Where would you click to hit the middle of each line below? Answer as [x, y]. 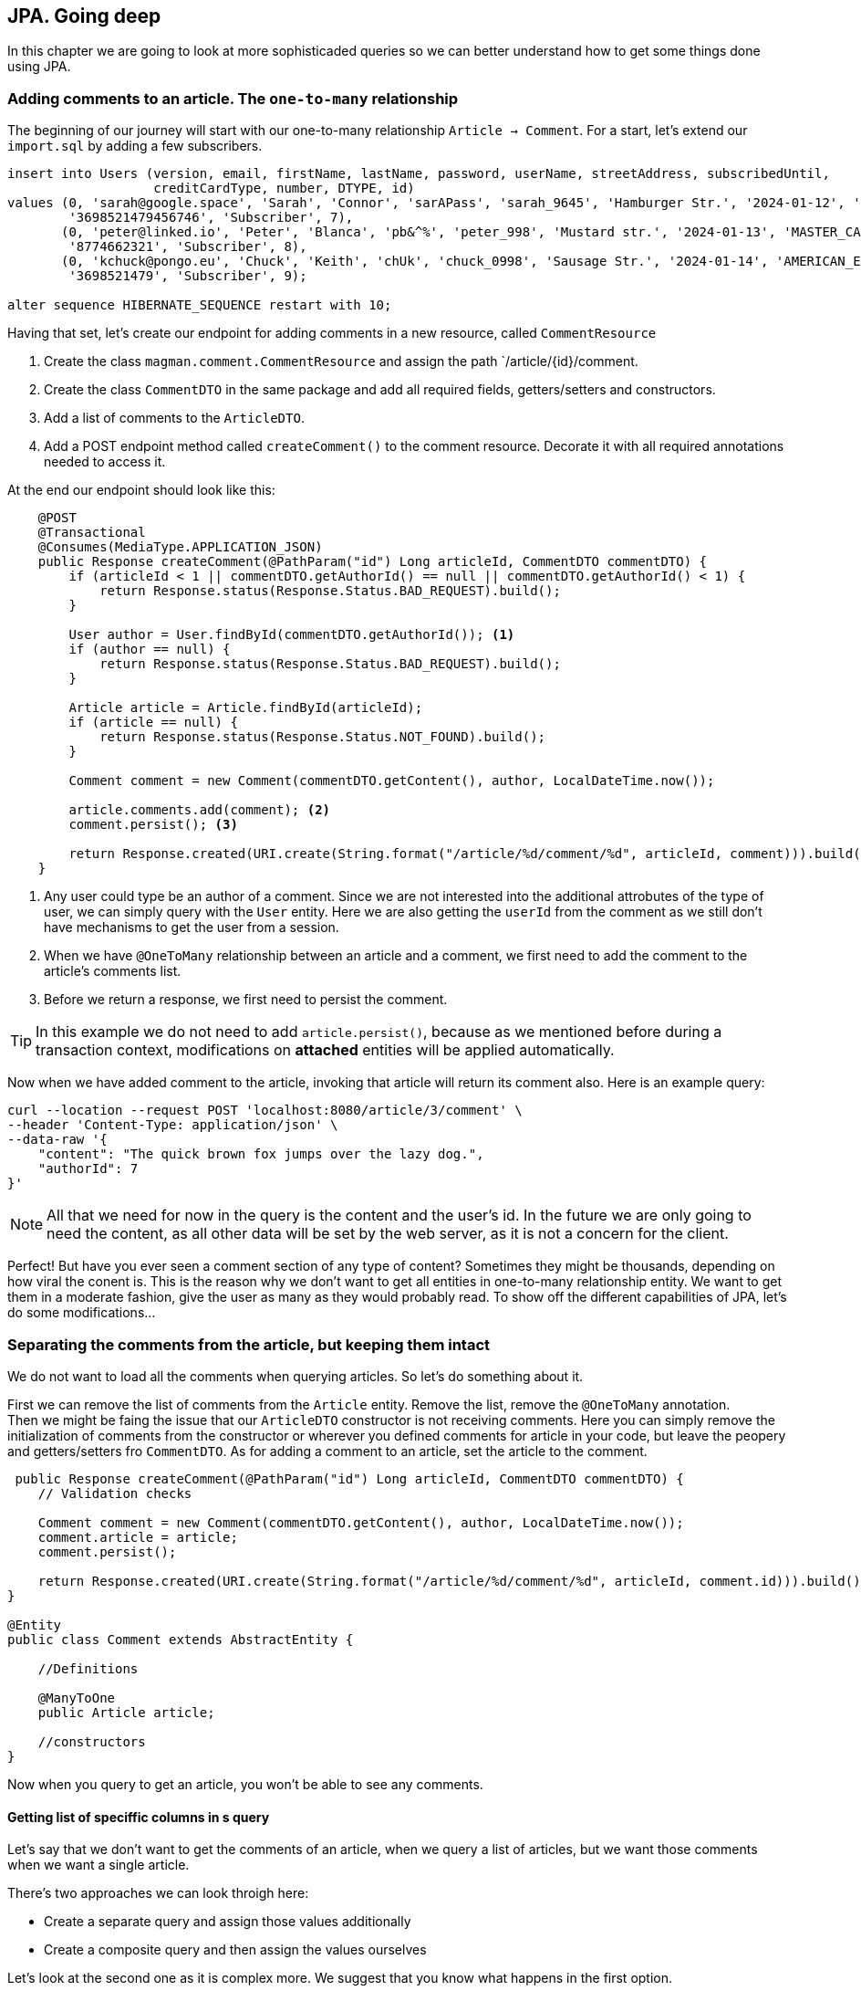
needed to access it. [105, 462]
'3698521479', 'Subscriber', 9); [188, 276]
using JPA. [39, 67]
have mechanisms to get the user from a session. [192, 927]
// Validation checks [115, 1493]
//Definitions [88, 1668]
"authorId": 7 [88, 1169]
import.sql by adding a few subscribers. [135, 146]
